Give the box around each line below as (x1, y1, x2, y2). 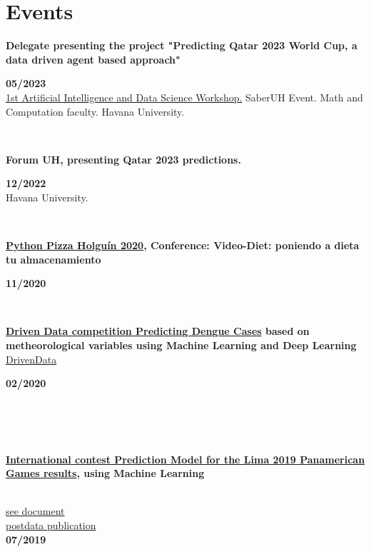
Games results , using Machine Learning (6, 466, 205, 481)
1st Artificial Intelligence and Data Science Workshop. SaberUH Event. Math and (6, 89, 363, 104)
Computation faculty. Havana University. (6, 104, 185, 119)
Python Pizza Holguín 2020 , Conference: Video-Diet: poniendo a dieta (6, 238, 360, 253)
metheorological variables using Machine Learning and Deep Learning (6, 338, 357, 353)
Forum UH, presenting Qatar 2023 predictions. (6, 151, 241, 166)
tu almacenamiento (6, 251, 101, 266)
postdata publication (6, 517, 96, 532)
